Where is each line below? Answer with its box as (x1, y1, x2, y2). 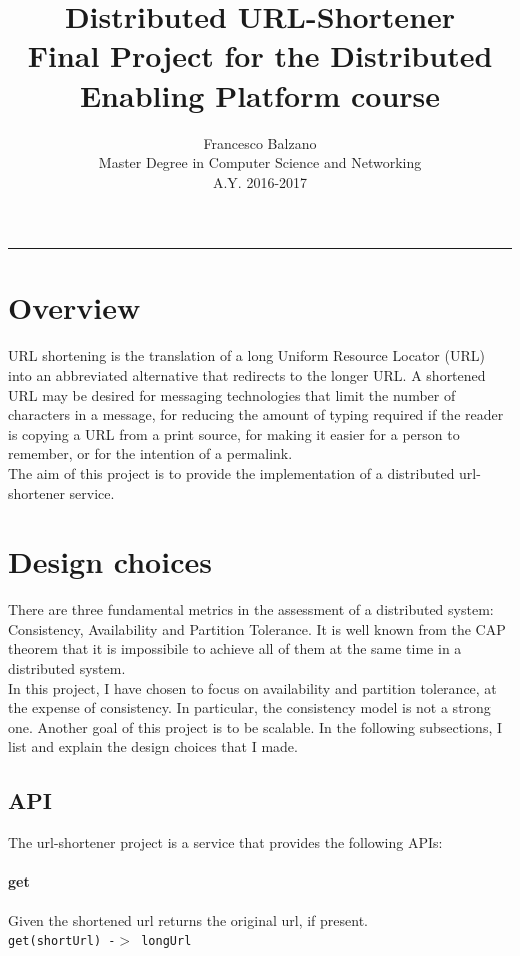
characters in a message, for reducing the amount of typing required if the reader (8, 404, 504, 425)
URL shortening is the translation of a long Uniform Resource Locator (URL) (8, 345, 485, 366)
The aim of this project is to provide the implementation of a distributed (8, 462, 455, 483)
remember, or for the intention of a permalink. (8, 443, 293, 464)
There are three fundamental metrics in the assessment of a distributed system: (8, 599, 494, 620)
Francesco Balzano (203, 132, 317, 153)
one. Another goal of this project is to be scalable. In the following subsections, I (8, 716, 503, 737)
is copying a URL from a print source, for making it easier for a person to (8, 423, 460, 444)
